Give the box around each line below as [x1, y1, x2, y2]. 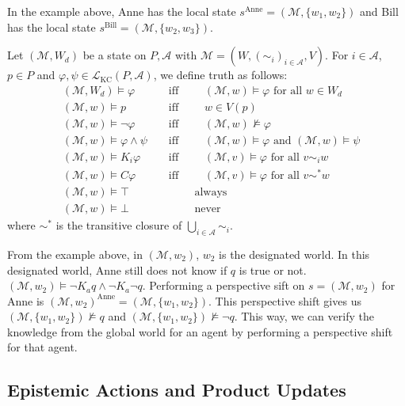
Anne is [7, 292, 44, 309]
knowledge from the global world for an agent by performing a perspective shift [7, 323, 393, 340]
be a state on [82, 47, 147, 63]
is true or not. [239, 261, 307, 278]
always [194, 187, 227, 199]
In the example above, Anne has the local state [7, 3, 236, 19]
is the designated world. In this [219, 245, 370, 262]
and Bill [360, 3, 399, 19]
